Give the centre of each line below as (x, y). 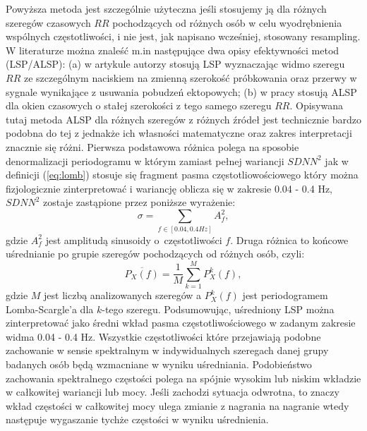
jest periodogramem (285, 295)
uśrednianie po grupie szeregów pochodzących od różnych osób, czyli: (155, 254)
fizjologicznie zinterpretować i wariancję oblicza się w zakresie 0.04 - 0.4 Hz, (169, 188)
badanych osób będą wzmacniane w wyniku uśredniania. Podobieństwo (159, 364)
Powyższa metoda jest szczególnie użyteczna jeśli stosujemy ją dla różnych (166, 8)
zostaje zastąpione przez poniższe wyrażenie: (139, 202)
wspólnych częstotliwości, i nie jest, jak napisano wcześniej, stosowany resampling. (183, 36)
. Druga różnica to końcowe (289, 239)
